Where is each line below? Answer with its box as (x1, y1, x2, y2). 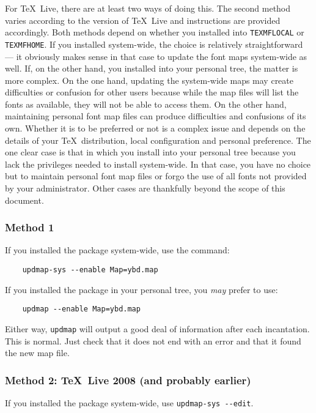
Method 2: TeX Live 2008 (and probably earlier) (5, 372, 251, 387)
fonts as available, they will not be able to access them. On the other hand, (5, 97, 287, 110)
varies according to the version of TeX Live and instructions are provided (5, 13, 281, 26)
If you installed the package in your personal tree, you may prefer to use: (5, 283, 278, 296)
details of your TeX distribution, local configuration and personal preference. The (5, 133, 311, 146)
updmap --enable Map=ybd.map (22, 305, 141, 314)
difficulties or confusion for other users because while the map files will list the (5, 86, 299, 99)
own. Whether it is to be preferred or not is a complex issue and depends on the (5, 122, 306, 135)
